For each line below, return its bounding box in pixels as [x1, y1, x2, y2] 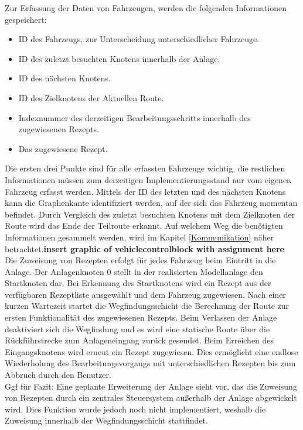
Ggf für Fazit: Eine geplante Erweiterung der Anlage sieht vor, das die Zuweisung [5, 380, 297, 392]
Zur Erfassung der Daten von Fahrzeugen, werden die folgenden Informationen [5, 2, 287, 13]
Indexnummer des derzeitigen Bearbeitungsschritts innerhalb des [18, 111, 251, 123]
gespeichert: [5, 13, 47, 25]
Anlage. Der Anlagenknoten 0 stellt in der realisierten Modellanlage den [5, 265, 263, 277]
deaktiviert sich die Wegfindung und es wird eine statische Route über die [5, 322, 270, 335]
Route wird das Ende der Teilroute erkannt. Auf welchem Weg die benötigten [5, 219, 283, 232]
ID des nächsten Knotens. [18, 72, 111, 84]
